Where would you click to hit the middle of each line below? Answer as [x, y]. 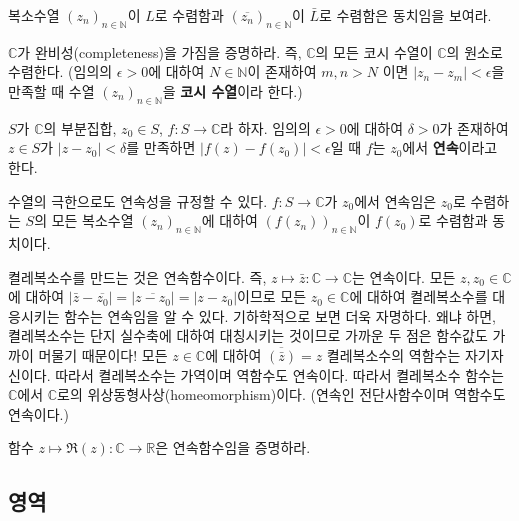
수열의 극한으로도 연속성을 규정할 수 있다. [138, 200]
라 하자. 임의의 [265, 127]
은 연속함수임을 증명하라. [233, 447]
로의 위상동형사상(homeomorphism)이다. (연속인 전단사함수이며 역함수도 [281, 394]
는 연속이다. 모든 [404, 276]
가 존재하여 [474, 127]
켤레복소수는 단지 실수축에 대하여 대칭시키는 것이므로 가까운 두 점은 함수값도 [248, 335]
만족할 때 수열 [51, 90]
